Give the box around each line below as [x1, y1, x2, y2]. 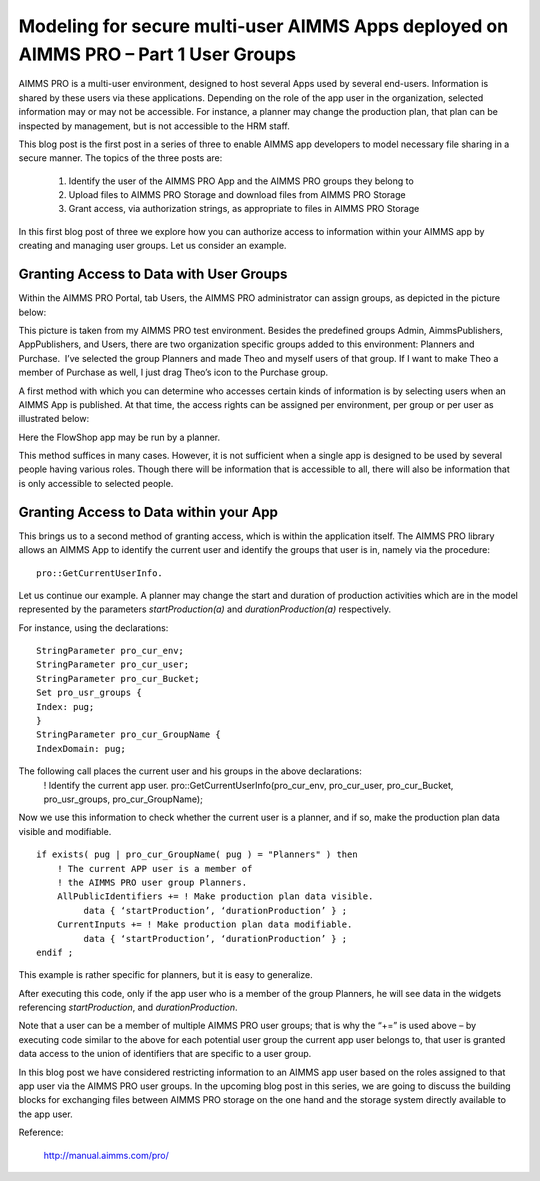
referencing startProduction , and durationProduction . [18, 1001, 239, 1014]
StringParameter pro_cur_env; [36, 645, 185, 657]
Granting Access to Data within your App [18, 503, 279, 520]
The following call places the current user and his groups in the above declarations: [18, 765, 362, 777]
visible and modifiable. [18, 825, 112, 837]
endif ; [36, 946, 74, 958]
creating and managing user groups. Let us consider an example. [18, 240, 287, 252]
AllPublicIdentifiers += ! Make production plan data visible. [56, 891, 374, 902]
